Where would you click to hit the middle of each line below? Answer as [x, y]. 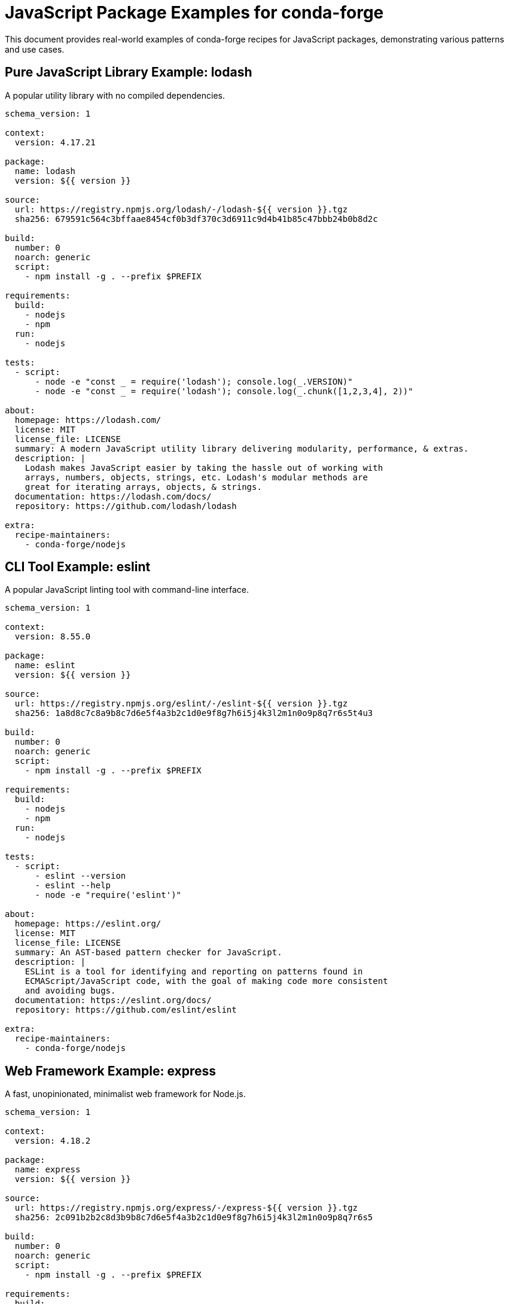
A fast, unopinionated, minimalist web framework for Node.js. [125, 1094]
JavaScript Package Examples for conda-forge [194, 13]
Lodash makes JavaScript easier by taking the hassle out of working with [204, 467]
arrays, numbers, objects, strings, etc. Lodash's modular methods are [196, 477]
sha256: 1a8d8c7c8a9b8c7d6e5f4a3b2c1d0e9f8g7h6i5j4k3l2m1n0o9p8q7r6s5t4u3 [194, 713]
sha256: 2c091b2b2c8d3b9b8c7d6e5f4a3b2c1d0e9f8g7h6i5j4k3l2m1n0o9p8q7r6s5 [194, 1218]
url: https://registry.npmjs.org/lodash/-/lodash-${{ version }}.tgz [181, 209]
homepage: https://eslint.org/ [88, 924]
